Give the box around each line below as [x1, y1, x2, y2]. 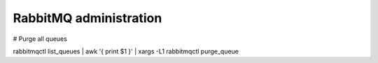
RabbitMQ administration [13, 10, 162, 26]
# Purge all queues [13, 35, 68, 43]
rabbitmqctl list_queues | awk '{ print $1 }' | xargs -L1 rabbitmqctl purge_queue [13, 47, 239, 55]
